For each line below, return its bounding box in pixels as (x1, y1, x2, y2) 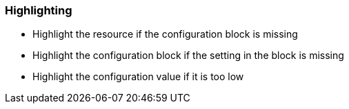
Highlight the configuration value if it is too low (32, 71, 244, 83)
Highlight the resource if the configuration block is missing (32, 28, 298, 40)
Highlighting (5, 3, 72, 17)
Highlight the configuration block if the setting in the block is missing (32, 49, 344, 62)
